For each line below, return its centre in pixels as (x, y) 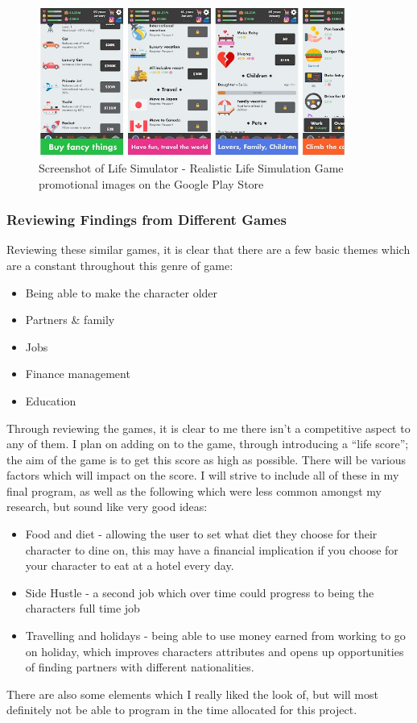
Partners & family (70, 320)
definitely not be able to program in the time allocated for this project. (182, 710)
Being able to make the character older (122, 292)
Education (51, 400)
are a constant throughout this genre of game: (120, 265)
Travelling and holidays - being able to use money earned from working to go (215, 636)
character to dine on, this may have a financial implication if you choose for (212, 549)
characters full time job (83, 608)
